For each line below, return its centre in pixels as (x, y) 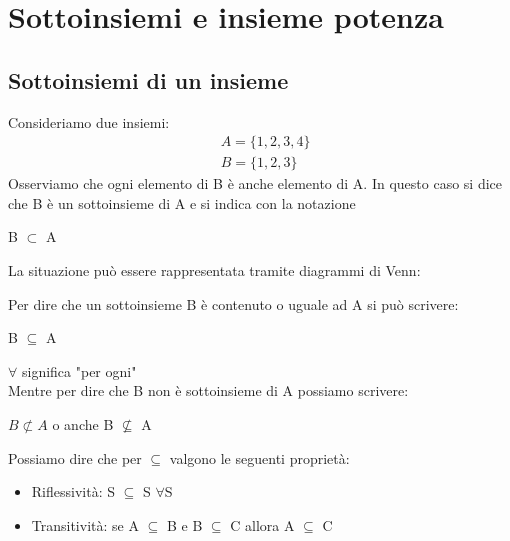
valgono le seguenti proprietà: (259, 457)
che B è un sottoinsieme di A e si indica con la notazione (182, 202)
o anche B (83, 423)
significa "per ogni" (79, 370)
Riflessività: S (73, 491)
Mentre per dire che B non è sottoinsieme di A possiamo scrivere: (208, 390)
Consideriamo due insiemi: (89, 121)
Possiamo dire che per (75, 457)
